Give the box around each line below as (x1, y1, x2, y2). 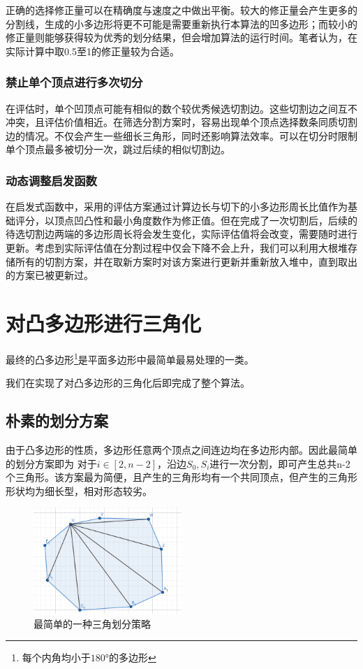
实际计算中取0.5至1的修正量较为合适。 (6, 43, 179, 58)
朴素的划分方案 (6, 410, 108, 431)
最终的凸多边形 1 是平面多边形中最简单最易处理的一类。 (6, 350, 254, 366)
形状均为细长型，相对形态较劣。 (6, 483, 152, 498)
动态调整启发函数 (6, 171, 97, 189)
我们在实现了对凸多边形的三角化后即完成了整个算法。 (6, 375, 250, 390)
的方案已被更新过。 (6, 268, 94, 282)
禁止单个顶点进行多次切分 (6, 73, 143, 91)
